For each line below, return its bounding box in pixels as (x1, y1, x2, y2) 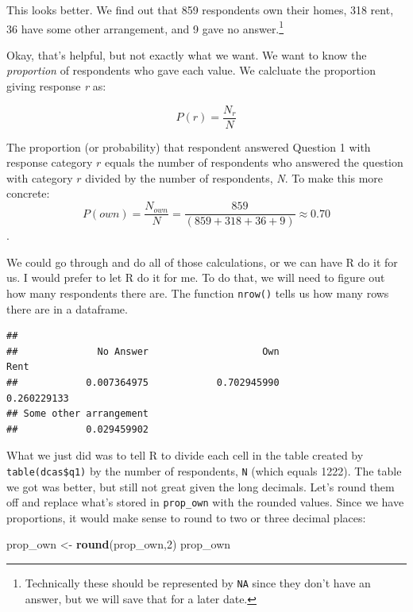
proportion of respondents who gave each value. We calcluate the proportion (6, 62, 376, 79)
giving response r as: (6, 78, 106, 94)
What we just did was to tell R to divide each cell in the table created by (6, 447, 364, 464)
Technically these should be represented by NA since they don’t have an (25, 575, 371, 591)
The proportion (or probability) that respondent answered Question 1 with (6, 138, 371, 155)
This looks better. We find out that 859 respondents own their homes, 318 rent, (6, 2, 394, 17)
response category (6, 154, 93, 171)
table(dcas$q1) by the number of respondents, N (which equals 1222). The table (6, 462, 402, 479)
